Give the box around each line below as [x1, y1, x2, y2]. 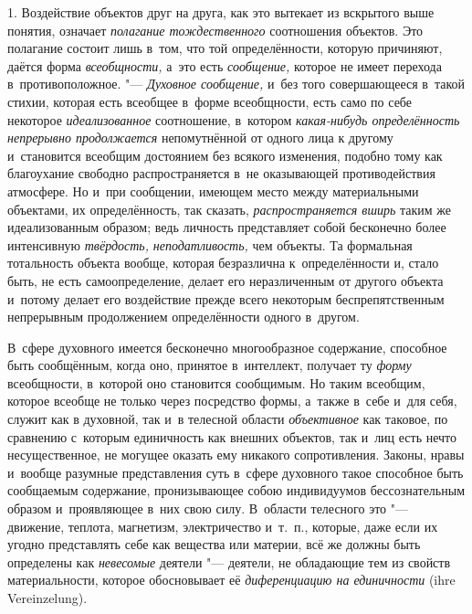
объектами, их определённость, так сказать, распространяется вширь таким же [7, 199, 452, 218]
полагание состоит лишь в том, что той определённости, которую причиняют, [7, 38, 443, 58]
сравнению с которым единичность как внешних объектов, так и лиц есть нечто [7, 427, 457, 446]
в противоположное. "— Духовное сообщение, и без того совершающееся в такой [7, 74, 466, 93]
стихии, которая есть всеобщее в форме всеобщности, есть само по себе [7, 91, 412, 111]
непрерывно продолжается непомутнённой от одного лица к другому [7, 128, 393, 147]
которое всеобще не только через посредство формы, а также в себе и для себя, [7, 391, 457, 410]
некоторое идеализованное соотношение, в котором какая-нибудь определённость [7, 110, 460, 129]
